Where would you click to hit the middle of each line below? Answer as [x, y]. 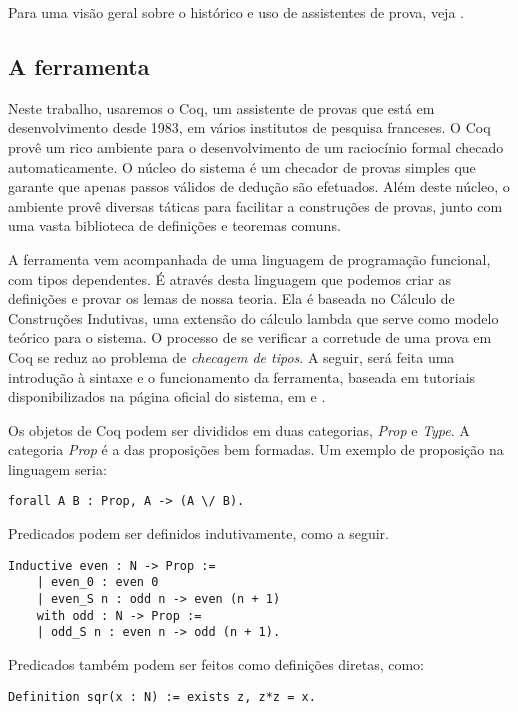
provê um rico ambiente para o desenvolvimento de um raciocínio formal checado [256, 146]
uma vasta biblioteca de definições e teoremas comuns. [174, 225]
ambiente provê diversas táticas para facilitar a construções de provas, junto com [255, 205]
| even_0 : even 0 [97, 582]
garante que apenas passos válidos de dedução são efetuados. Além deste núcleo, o [259, 186]
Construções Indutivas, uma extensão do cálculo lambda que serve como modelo [253, 317]
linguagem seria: [57, 468]
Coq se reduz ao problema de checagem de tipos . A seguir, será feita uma [231, 356]
